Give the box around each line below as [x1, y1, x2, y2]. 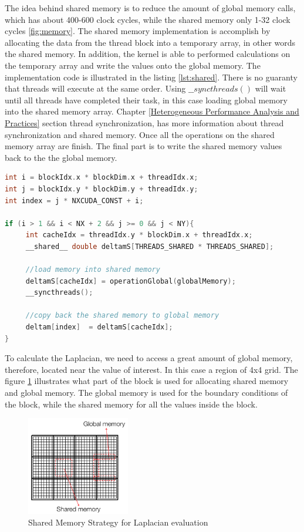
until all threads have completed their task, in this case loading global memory [5, 93, 288, 106]
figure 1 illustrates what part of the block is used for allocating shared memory [5, 375, 289, 387]
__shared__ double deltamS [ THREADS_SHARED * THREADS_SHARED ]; [25, 242, 274, 251]
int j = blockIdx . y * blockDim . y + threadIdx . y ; [5, 184, 198, 193]
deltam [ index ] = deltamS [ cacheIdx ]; [25, 323, 173, 332]
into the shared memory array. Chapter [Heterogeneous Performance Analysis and [5, 105, 299, 117]
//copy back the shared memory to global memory [25, 311, 219, 320]
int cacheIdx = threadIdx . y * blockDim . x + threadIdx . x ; [25, 231, 253, 240]
